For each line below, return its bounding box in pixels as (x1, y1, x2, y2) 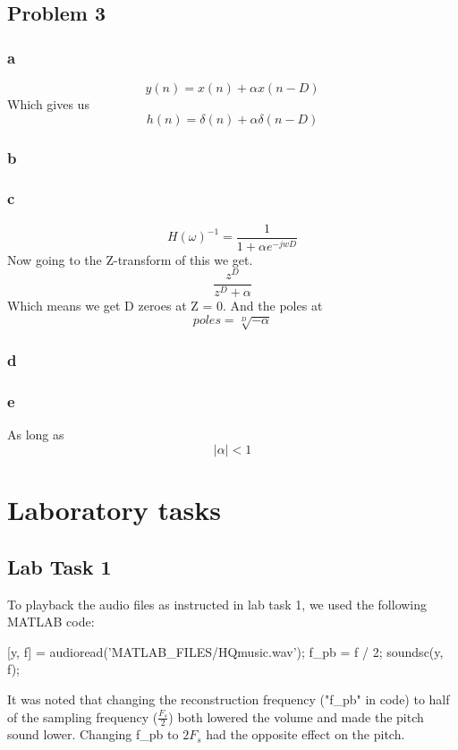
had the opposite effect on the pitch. (206, 725, 405, 744)
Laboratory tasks (7, 491, 222, 528)
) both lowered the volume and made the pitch (168, 707, 424, 726)
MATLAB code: (7, 612, 95, 631)
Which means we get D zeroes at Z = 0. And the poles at (7, 296, 323, 315)
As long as (7, 425, 64, 444)
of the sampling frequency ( (7, 707, 158, 726)
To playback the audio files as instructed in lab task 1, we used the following (7, 594, 428, 613)
